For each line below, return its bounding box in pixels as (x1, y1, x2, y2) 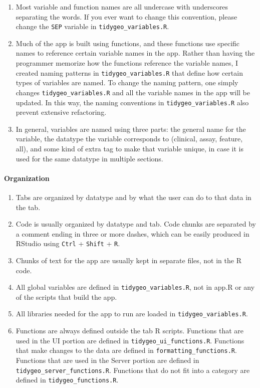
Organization (4, 172, 50, 183)
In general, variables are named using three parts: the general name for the (16, 123, 246, 134)
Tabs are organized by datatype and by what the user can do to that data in (16, 191, 251, 202)
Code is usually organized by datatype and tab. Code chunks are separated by (16, 219, 256, 229)
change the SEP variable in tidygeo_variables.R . (16, 21, 169, 32)
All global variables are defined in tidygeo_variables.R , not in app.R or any (16, 282, 255, 292)
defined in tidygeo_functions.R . (16, 374, 119, 385)
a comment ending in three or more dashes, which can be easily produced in (16, 228, 249, 239)
